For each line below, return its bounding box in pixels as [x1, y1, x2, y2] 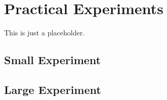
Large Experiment [4, 81, 102, 97]
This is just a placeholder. [4, 27, 85, 38]
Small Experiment [4, 52, 101, 68]
